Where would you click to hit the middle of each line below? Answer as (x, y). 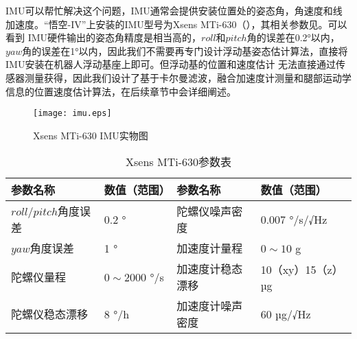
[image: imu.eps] (72, 114)
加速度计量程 (210, 248)
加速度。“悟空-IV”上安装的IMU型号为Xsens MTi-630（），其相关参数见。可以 (176, 24)
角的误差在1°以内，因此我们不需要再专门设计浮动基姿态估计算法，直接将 (185, 50)
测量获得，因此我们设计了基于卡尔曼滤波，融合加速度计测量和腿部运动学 (188, 77)
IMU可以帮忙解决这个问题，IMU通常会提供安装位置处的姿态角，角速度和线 (174, 10)
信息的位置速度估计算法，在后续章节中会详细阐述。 (121, 91)
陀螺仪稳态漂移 (50, 314)
